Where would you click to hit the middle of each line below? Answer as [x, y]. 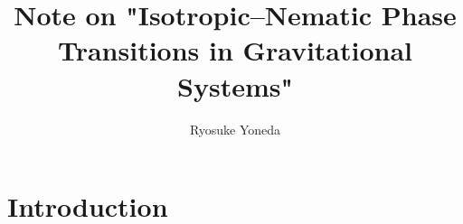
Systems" [235, 85]
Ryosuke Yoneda [235, 129]
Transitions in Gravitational [235, 50]
